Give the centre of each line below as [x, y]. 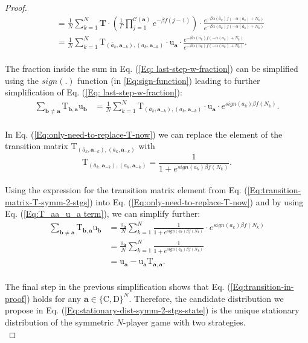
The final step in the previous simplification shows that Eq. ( [118, 287]
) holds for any [54, 298]
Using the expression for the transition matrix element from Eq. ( [126, 190]
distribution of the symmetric [59, 322]
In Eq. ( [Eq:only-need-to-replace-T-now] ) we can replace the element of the [144, 134]
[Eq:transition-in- [262, 287]
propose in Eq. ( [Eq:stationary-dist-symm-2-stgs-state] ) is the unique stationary [152, 310]
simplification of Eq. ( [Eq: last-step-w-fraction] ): [94, 92]
